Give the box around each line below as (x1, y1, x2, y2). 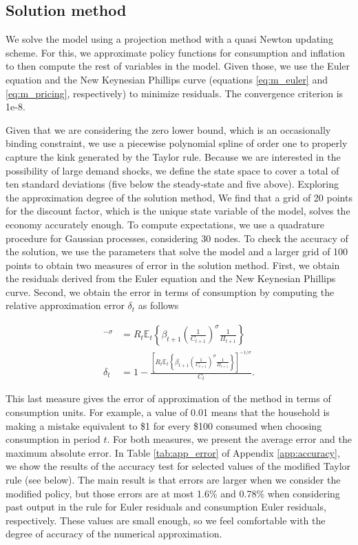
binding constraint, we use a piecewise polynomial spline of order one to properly (6, 136, 348, 150)
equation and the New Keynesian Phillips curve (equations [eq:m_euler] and (6, 72, 328, 86)
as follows (138, 298, 179, 313)
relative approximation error (6, 298, 125, 313)
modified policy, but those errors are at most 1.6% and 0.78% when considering (6, 486, 340, 500)
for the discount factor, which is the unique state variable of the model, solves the (6, 204, 350, 218)
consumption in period (6, 432, 101, 446)
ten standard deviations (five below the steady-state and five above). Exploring (6, 177, 339, 191)
